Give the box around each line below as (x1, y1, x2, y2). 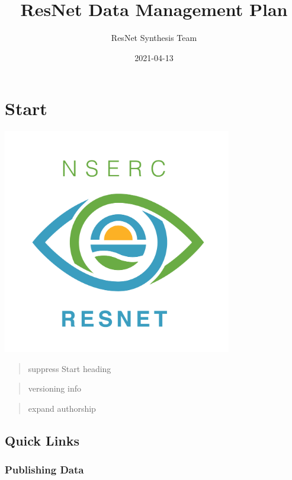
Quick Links (5, 431, 80, 449)
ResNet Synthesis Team (111, 31, 197, 44)
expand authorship (28, 402, 96, 414)
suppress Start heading (28, 362, 111, 374)
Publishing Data (5, 462, 84, 477)
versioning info (28, 382, 81, 395)
